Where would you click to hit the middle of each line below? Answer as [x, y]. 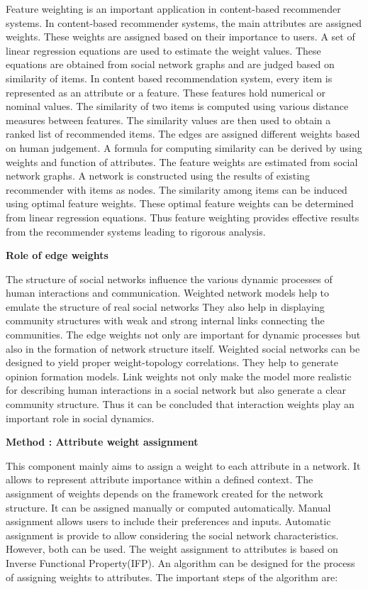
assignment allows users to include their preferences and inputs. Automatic [168, 521]
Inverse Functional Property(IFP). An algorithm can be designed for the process [180, 562]
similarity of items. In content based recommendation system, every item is [169, 78]
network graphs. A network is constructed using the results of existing [158, 176]
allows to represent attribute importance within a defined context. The [160, 479]
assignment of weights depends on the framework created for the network [165, 493]
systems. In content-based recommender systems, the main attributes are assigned [184, 22]
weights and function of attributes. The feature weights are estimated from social [182, 161]
